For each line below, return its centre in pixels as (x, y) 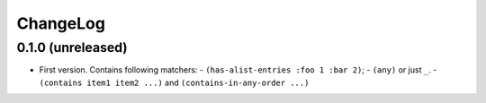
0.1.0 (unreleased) (72, 47)
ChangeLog (61, 23)
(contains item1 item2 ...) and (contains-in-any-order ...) (174, 82)
